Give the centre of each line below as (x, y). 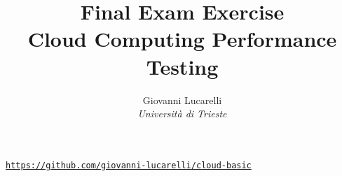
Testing (182, 66)
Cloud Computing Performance (182, 39)
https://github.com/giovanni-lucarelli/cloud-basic (129, 165)
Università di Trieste (182, 113)
